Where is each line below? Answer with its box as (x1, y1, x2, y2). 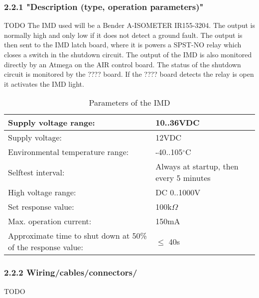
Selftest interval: (8, 166, 65, 178)
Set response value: (8, 201, 74, 213)
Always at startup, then (155, 160, 239, 172)
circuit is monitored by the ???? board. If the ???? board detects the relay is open (4, 69, 254, 79)
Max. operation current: (8, 215, 92, 227)
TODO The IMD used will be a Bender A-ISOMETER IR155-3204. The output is (4, 20, 255, 30)
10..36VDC (155, 117, 200, 129)
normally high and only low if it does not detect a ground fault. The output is (4, 29, 243, 40)
